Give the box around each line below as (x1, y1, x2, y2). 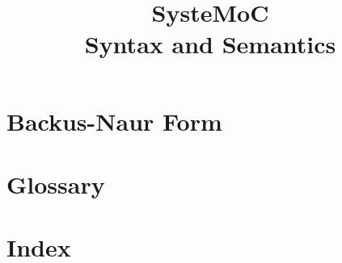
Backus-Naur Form (6, 104, 222, 137)
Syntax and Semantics (84, 27, 336, 61)
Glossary (6, 167, 105, 200)
